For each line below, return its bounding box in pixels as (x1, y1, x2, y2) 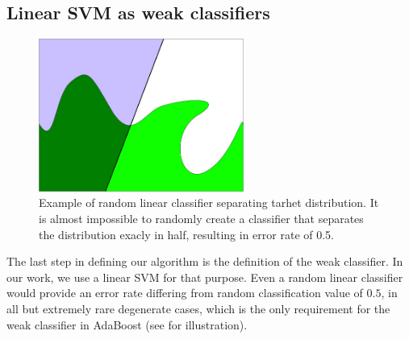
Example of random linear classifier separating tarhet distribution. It (39, 194, 379, 211)
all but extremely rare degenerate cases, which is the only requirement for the (6, 300, 390, 316)
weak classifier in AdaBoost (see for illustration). (6, 316, 248, 333)
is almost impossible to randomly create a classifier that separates (39, 209, 364, 226)
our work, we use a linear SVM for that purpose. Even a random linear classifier (6, 268, 403, 285)
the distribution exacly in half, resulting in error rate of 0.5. (39, 225, 335, 242)
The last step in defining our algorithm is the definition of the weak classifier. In (6, 253, 403, 270)
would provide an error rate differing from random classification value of (6, 284, 363, 301)
